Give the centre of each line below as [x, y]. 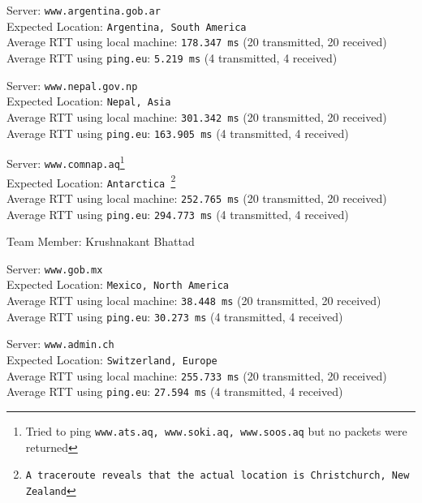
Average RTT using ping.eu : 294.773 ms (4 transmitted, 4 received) [178, 214]
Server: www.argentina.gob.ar [84, 10]
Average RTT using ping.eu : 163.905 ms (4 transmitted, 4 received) [178, 133]
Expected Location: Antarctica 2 [91, 181]
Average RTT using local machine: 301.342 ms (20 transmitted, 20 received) [197, 116]
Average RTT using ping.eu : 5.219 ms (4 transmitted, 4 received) [172, 57]
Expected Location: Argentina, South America [127, 26]
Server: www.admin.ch [60, 344]
